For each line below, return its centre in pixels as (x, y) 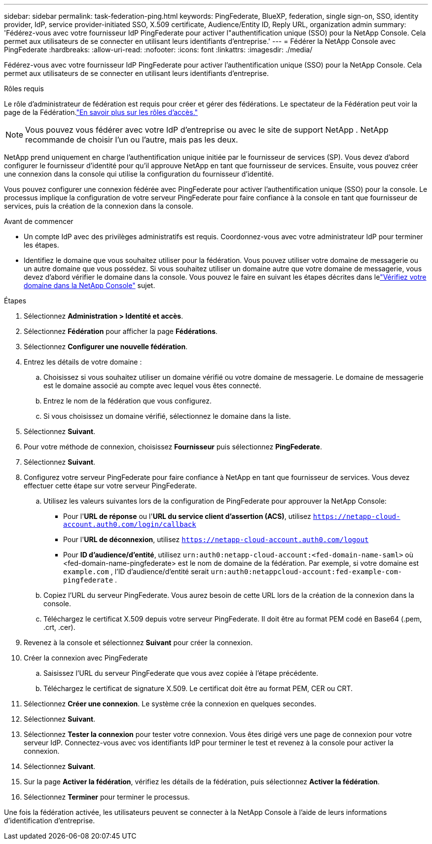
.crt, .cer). (59, 627)
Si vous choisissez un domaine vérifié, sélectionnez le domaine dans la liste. (167, 416)
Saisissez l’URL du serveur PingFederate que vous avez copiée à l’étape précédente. (181, 673)
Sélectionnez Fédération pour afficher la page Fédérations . (121, 331)
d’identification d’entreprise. (50, 821)
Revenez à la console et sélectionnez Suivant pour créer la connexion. (138, 642)
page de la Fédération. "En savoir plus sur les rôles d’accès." (101, 112)
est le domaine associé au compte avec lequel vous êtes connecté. (152, 385)
